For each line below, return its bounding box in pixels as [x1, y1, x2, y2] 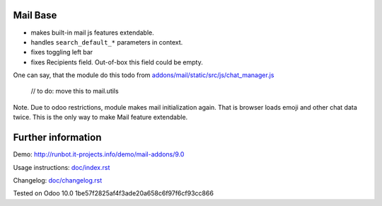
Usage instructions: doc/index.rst [13, 163, 110, 171]
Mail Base [13, 9, 57, 21]
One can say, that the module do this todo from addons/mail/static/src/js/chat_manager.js [13, 71, 274, 79]
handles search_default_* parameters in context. [30, 38, 183, 46]
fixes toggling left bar [30, 48, 93, 57]
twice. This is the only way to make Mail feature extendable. [13, 113, 188, 122]
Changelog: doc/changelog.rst [13, 176, 103, 184]
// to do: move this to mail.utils [30, 87, 120, 96]
